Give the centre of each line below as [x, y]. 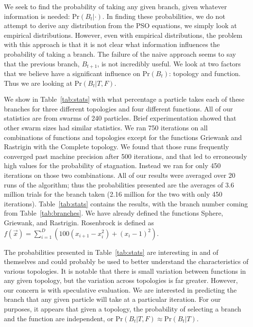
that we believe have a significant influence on [72, 73]
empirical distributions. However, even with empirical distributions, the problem [123, 35]
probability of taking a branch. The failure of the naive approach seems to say [120, 54]
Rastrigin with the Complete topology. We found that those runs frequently [117, 147]
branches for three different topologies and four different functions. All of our [118, 108]
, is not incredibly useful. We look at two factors [169, 63]
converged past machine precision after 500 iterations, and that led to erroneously [126, 156]
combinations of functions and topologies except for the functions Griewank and [123, 137]
